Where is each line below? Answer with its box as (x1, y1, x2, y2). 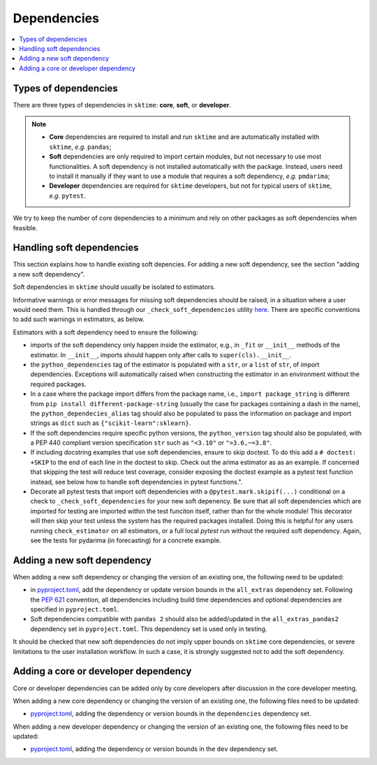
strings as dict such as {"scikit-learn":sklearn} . (30, 419, 191, 427)
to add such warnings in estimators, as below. (13, 315, 145, 324)
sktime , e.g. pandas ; (49, 142, 112, 151)
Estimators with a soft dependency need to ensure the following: (13, 328, 198, 336)
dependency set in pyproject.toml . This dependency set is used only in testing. (30, 625, 267, 633)
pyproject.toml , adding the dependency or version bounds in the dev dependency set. (30, 745, 279, 753)
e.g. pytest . (49, 191, 87, 200)
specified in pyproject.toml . (30, 605, 119, 614)
